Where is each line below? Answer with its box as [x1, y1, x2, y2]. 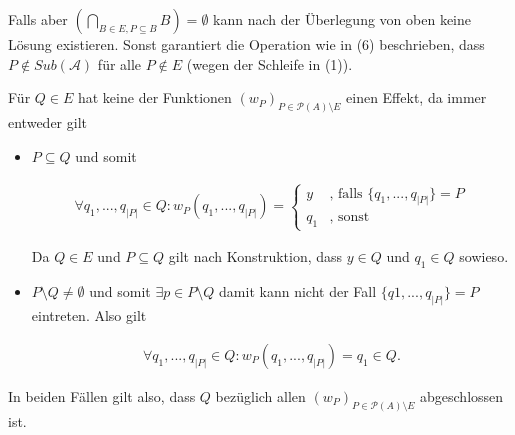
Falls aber [8, 9, 68, 29]
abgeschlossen [420, 385, 504, 406]
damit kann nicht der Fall [219, 281, 377, 302]
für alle [97, 53, 142, 74]
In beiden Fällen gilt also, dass [8, 385, 196, 406]
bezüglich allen [215, 385, 306, 406]
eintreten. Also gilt [31, 305, 147, 326]
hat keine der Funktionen [77, 87, 232, 108]
